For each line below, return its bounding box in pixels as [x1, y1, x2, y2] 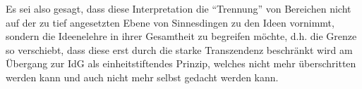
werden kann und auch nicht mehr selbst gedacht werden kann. [6, 69, 279, 84]
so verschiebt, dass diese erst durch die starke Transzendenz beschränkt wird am [6, 42, 353, 57]
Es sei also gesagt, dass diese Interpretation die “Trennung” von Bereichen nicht [6, 1, 351, 15]
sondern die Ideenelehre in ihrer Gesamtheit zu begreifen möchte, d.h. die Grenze [6, 29, 357, 43]
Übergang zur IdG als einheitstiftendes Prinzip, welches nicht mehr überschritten [6, 56, 356, 71]
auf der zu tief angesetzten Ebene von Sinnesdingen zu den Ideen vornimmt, [6, 15, 334, 29]
